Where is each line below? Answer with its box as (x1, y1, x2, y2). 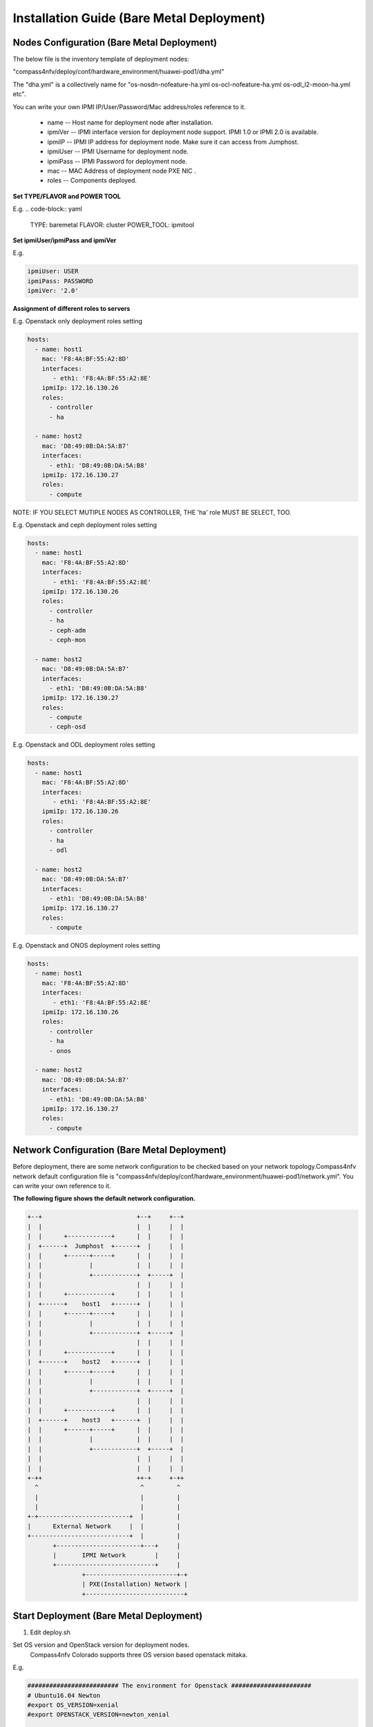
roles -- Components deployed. (47, 176, 137, 184)
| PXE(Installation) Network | (82, 1581, 188, 1588)
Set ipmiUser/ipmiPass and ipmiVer (12, 236, 117, 245)
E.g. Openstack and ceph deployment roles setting (12, 521, 157, 529)
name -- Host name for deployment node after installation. (47, 118, 213, 127)
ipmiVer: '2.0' (27, 287, 79, 295)
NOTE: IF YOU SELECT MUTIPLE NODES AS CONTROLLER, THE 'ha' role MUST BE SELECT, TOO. (12, 508, 291, 516)
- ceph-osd (49, 723, 86, 731)
